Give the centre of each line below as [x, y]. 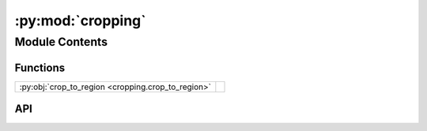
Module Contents [61, 42]
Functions [40, 67]
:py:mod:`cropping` [80, 21]
